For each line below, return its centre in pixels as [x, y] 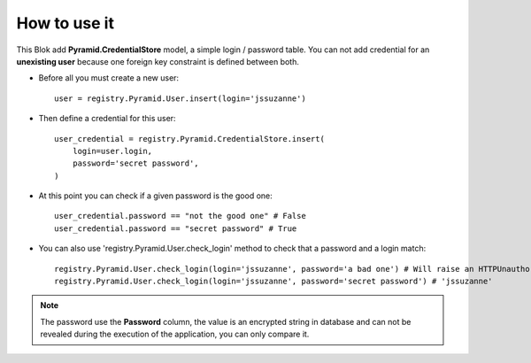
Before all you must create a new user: [109, 78]
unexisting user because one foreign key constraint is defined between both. [158, 61]
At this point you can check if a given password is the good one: [156, 196]
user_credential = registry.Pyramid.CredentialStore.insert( [189, 139]
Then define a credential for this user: [107, 119]
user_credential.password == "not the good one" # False [181, 216]
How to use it [65, 23]
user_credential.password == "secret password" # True [176, 228]
